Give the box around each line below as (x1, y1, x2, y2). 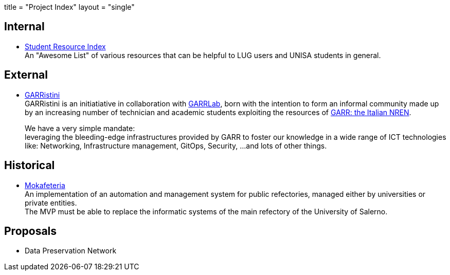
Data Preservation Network (25, 246, 117, 255)
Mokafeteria (25, 180, 65, 190)
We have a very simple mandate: (25, 123, 135, 133)
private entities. (25, 198, 77, 207)
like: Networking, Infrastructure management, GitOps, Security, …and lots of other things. (25, 141, 327, 150)
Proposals (4, 224, 57, 237)
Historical (4, 159, 55, 172)
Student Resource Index (25, 42, 106, 51)
